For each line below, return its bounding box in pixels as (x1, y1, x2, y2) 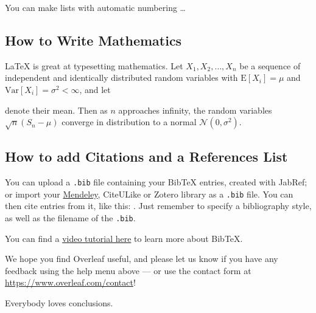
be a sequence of (239, 59, 301, 72)
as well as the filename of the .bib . (5, 212, 136, 224)
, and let (79, 83, 111, 95)
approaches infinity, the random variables (118, 103, 272, 116)
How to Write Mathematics (5, 30, 182, 49)
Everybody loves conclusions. (5, 297, 113, 309)
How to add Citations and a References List (5, 147, 288, 166)
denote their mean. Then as (5, 103, 108, 116)
